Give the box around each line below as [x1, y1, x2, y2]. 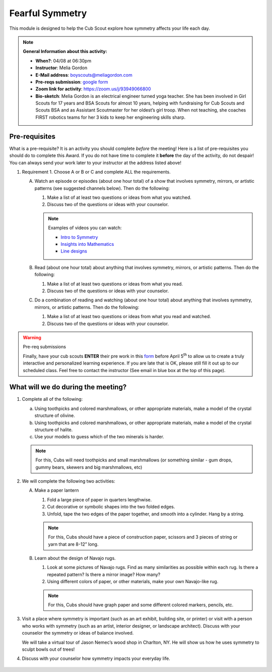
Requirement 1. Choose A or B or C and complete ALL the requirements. [22, 169, 171, 175]
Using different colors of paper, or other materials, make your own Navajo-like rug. [47, 579, 219, 585]
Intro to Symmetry [60, 234, 98, 240]
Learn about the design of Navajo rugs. [34, 555, 116, 561]
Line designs [60, 248, 88, 254]
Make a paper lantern [34, 487, 79, 493]
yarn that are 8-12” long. [48, 541, 99, 547]
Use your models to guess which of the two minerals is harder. [34, 434, 165, 440]
